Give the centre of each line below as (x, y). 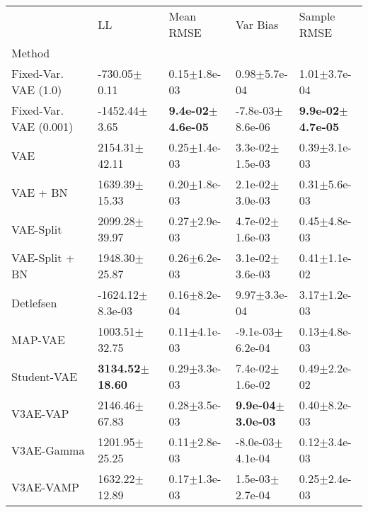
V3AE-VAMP (46, 487)
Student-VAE (45, 376)
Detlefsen (34, 302)
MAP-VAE (39, 339)
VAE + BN (40, 192)
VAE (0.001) (42, 126)
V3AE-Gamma (48, 450)
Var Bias (257, 24)
